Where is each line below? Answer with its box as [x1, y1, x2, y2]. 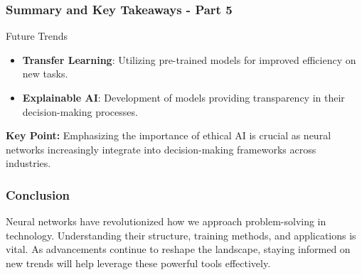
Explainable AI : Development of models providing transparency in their [22, 90, 345, 104]
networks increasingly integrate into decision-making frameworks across [6, 141, 316, 156]
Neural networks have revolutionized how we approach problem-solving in [6, 214, 326, 229]
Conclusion [6, 185, 70, 203]
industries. [6, 156, 51, 171]
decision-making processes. [22, 104, 138, 119]
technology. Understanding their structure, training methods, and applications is [6, 227, 356, 242]
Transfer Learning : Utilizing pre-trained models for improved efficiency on [22, 52, 356, 67]
